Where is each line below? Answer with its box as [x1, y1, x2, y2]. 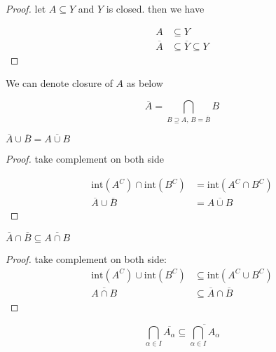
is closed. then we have [106, 1, 205, 15]
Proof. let [6, 1, 46, 15]
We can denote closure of [6, 76, 113, 90]
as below [126, 76, 163, 90]
